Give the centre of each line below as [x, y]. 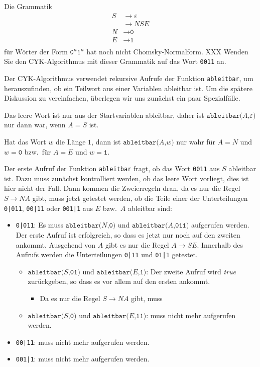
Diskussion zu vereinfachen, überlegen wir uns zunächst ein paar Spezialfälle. [122, 98]
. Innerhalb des [220, 244]
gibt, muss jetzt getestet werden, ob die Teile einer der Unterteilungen [140, 198]
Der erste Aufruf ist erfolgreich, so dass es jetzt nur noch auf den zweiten [128, 234]
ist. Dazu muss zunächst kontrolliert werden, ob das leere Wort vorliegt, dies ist [126, 178]
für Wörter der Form [36, 51]
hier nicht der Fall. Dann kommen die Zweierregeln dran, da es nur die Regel [122, 188]
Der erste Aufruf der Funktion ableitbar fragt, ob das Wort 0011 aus [112, 168]
